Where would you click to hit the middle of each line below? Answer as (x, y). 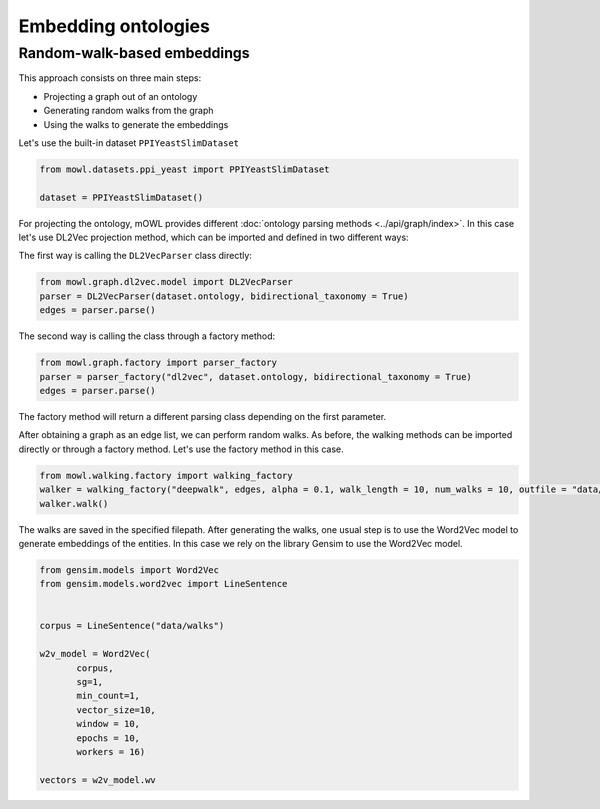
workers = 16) (111, 751)
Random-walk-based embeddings (134, 53)
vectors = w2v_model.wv (98, 779)
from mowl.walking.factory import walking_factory (166, 475)
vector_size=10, (116, 709)
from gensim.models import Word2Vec (129, 569)
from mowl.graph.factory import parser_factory (158, 363)
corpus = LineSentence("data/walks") (132, 626)
